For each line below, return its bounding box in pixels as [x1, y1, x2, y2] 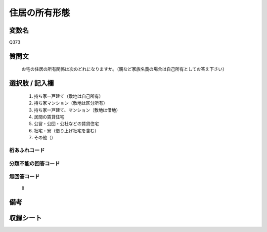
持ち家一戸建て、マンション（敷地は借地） [34, 107, 121, 113]
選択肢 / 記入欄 [9, 79, 54, 87]
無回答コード [9, 173, 40, 180]
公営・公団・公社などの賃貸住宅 [34, 121, 99, 127]
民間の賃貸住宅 [34, 114, 64, 120]
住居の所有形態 [9, 7, 70, 18]
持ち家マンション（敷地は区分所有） [34, 100, 108, 106]
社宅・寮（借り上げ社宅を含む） [34, 127, 99, 133]
